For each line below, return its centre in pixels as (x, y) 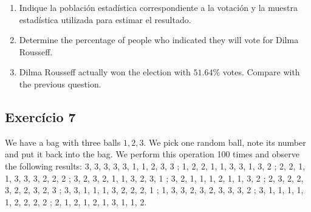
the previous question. (60, 84)
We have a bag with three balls (63, 142)
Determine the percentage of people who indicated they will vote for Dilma (159, 40)
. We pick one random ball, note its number (225, 142)
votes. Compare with (261, 72)
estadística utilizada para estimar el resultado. (105, 19)
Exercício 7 (40, 116)
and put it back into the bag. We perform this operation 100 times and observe (152, 154)
